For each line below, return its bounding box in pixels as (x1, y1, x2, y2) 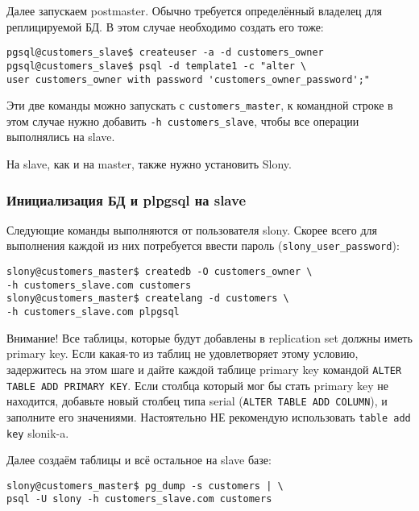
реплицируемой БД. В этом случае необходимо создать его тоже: (6, 18, 324, 35)
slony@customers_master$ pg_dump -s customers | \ (6, 480, 284, 492)
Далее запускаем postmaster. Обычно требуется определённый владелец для (6, 2, 382, 19)
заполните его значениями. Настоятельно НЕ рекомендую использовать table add (6, 408, 411, 425)
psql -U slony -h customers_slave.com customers (6, 493, 272, 505)
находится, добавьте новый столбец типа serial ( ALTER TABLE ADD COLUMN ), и (6, 393, 388, 409)
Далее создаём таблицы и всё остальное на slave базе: (6, 451, 272, 468)
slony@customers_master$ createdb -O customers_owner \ (6, 266, 313, 278)
